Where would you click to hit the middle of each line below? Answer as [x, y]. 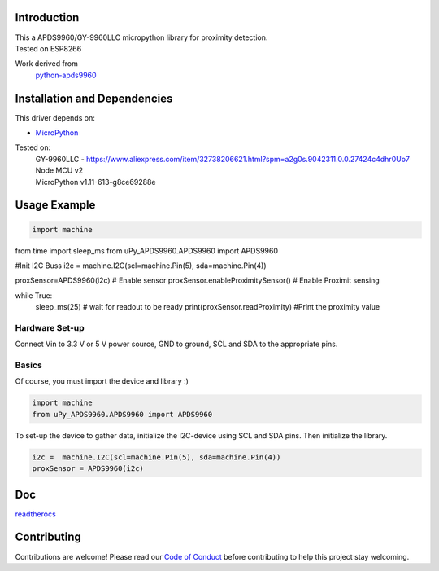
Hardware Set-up [50, 327]
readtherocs [35, 514]
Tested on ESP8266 [48, 48]
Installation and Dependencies [94, 98]
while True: [34, 295]
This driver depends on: [55, 117]
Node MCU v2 [59, 170]
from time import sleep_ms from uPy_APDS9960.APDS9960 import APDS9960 [147, 250]
